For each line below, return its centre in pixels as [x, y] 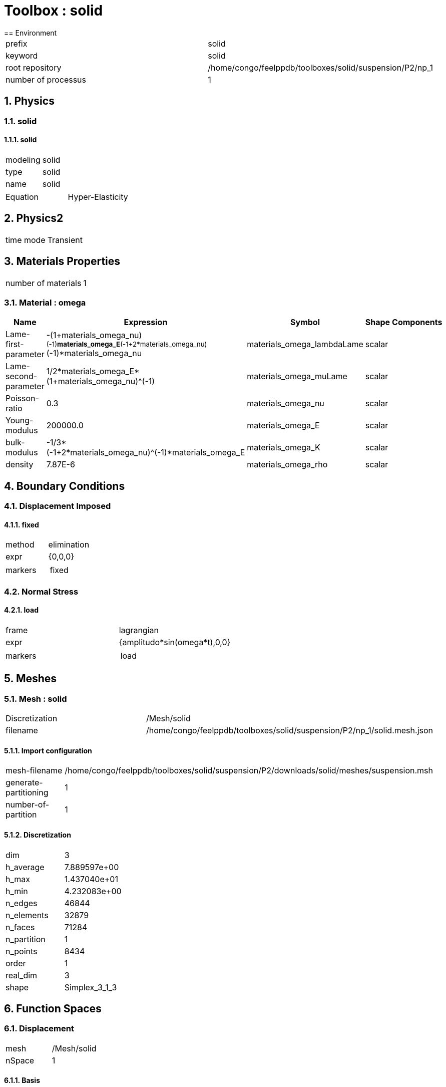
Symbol [305, 322]
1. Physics [29, 101]
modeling [23, 160]
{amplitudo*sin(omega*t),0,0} [175, 642]
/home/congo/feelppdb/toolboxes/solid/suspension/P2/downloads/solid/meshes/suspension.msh [249, 771]
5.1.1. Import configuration [48, 750]
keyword [22, 55]
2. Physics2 [34, 218]
